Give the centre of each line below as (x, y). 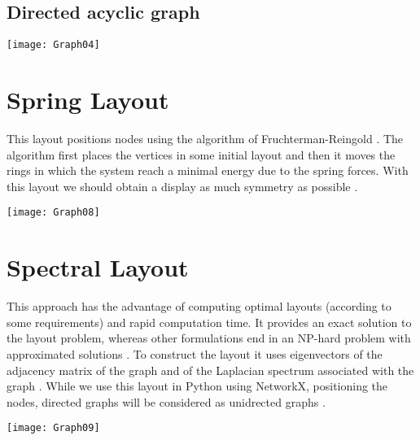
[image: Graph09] (53, 428)
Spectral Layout (98, 267)
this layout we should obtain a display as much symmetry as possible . (182, 186)
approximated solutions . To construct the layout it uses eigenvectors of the (195, 353)
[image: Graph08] (53, 213)
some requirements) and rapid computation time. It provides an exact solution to (209, 322)
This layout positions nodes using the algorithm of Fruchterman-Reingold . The (205, 138)
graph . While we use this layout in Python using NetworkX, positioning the (197, 386)
